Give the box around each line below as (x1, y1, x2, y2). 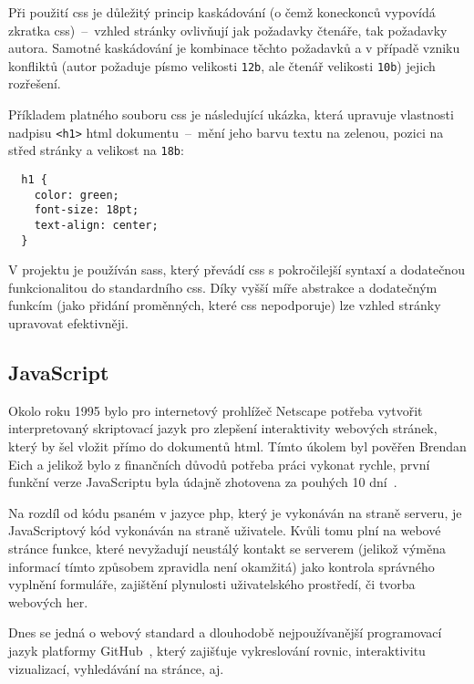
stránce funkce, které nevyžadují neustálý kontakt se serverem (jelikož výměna (8, 538, 446, 557)
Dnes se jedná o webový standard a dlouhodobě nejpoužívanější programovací (8, 623, 442, 642)
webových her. (8, 592, 88, 611)
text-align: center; (34, 218, 159, 232)
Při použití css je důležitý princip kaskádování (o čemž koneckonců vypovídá (8, 3, 436, 21)
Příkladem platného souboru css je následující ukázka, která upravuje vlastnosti (8, 105, 454, 124)
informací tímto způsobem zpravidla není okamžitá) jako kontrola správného (8, 556, 435, 575)
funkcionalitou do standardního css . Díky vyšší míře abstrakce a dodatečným (8, 277, 438, 296)
